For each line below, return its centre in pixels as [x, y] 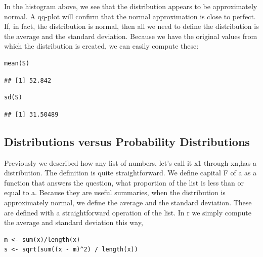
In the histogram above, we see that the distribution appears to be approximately [131, 6]
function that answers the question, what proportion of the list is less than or [124, 182]
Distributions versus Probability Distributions [127, 141]
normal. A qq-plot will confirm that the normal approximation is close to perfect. [130, 16]
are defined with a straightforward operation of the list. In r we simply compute [128, 212]
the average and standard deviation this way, [74, 222]
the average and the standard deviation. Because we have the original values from [131, 36]
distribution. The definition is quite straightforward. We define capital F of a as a [130, 173]
